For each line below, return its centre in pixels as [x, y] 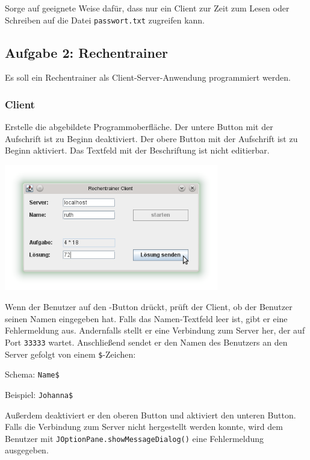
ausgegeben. [27, 450]
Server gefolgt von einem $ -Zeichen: [70, 354]
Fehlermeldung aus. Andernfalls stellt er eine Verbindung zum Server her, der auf [155, 330]
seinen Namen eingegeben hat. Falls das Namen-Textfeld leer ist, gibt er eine [146, 318]
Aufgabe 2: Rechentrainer [86, 52]
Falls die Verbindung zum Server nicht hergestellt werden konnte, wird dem [144, 427]
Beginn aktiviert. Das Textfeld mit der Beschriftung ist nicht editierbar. [137, 150]
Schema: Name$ [32, 374]
